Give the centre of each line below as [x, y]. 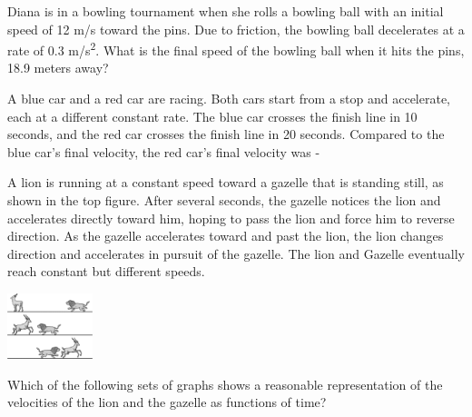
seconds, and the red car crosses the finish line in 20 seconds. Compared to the [226, 134]
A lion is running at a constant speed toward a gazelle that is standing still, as [226, 182]
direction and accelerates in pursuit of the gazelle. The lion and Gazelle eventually [236, 253]
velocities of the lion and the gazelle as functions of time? [167, 402]
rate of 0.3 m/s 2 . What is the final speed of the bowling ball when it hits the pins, [236, 49]
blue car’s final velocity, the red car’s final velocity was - [164, 151]
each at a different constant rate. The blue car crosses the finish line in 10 [212, 116]
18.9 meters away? [58, 68]
